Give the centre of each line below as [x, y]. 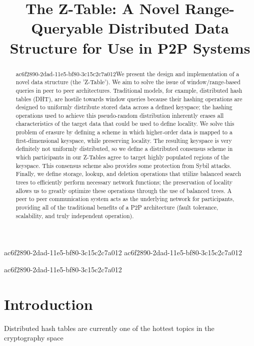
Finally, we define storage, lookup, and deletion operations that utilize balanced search [128, 174]
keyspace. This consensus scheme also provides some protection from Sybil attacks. [123, 165]
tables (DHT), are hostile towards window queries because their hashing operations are [129, 99]
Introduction [48, 304]
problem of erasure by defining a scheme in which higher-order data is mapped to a [124, 132]
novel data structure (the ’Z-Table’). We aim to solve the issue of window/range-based [128, 82]
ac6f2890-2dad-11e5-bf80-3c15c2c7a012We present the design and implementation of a [127, 73]
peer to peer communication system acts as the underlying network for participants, [125, 199]
